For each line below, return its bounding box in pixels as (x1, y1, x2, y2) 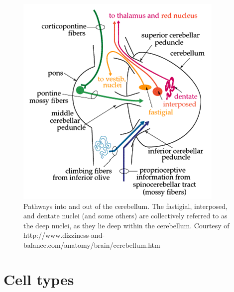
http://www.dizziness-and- (23, 230, 105, 240)
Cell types (3, 269, 74, 289)
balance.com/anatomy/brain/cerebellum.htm (23, 239, 160, 250)
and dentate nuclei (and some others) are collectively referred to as (23, 210, 228, 221)
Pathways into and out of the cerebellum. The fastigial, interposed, (23, 200, 228, 211)
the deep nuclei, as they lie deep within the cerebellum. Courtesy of (23, 220, 230, 230)
